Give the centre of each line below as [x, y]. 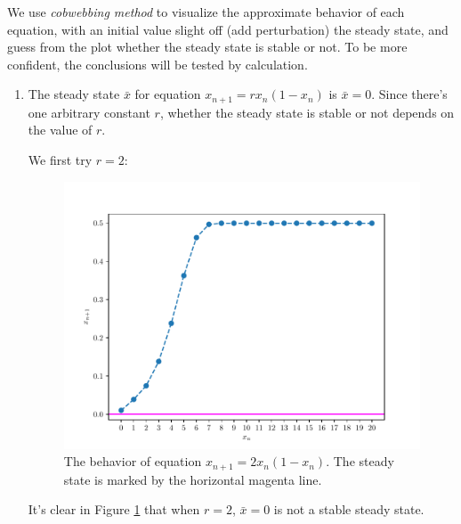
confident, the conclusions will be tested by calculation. [158, 64]
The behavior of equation [133, 461]
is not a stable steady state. [349, 509]
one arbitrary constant [89, 112]
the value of [60, 130]
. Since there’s [409, 94]
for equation [168, 94]
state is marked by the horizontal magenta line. [193, 479]
